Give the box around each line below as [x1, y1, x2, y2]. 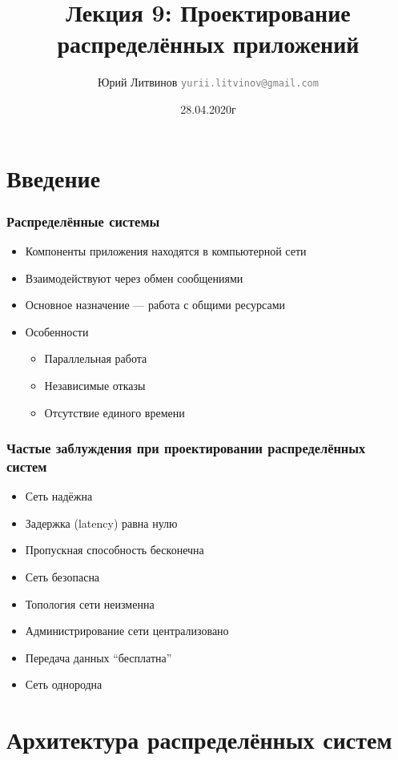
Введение [6, 161, 101, 194]
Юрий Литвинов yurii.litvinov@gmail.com [98, 74, 319, 90]
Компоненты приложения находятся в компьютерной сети [25, 242, 307, 259]
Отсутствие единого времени [44, 404, 185, 420]
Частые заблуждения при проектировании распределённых [6, 438, 366, 458]
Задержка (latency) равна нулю [25, 514, 178, 531]
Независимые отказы [44, 376, 146, 393]
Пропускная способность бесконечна [25, 541, 204, 558]
